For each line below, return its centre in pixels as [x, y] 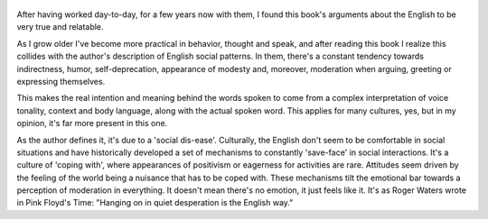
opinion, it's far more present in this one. [92, 123]
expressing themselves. [61, 81]
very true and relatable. [60, 27]
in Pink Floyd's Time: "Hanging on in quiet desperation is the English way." [155, 203]
